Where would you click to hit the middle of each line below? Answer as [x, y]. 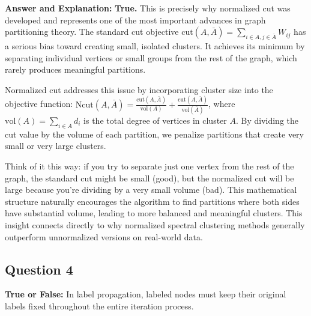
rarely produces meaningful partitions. [75, 69]
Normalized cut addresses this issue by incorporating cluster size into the [139, 89]
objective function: [39, 104]
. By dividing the [267, 120]
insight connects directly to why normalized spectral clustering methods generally [155, 224]
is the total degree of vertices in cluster [155, 120]
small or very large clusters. [56, 146]
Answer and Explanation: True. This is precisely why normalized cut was [148, 8]
